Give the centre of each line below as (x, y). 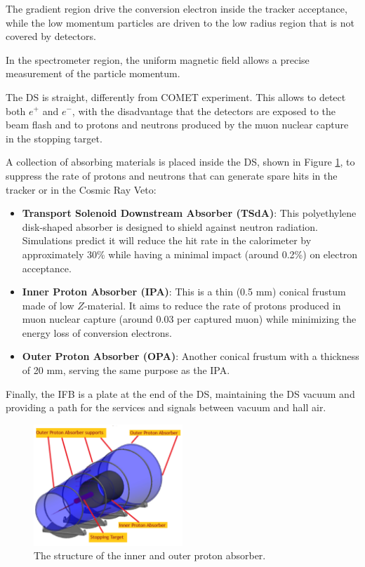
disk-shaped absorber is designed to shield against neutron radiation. (170, 226)
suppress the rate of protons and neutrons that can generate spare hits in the (172, 175)
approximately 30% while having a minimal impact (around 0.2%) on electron (190, 254)
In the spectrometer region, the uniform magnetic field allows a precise (158, 59)
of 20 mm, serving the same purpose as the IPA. (126, 370)
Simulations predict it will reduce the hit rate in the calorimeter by (167, 240)
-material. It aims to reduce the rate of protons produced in (212, 305)
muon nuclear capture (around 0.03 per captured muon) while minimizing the (189, 319)
